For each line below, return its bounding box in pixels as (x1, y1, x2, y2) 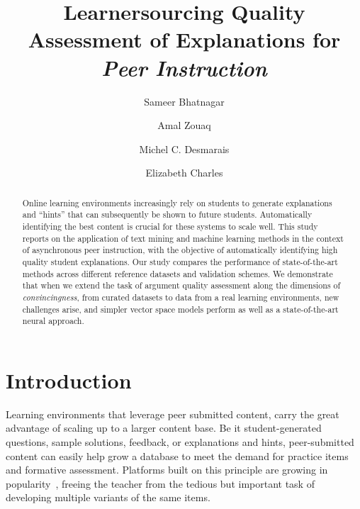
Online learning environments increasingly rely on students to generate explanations (22, 196, 332, 208)
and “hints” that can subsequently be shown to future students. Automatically (22, 208, 313, 220)
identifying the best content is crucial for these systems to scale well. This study (22, 220, 318, 232)
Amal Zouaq (157, 118, 211, 133)
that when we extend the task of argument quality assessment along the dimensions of (22, 279, 341, 291)
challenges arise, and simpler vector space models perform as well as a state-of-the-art (22, 303, 339, 315)
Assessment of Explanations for (28, 25, 341, 54)
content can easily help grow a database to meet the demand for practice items (6, 448, 349, 463)
